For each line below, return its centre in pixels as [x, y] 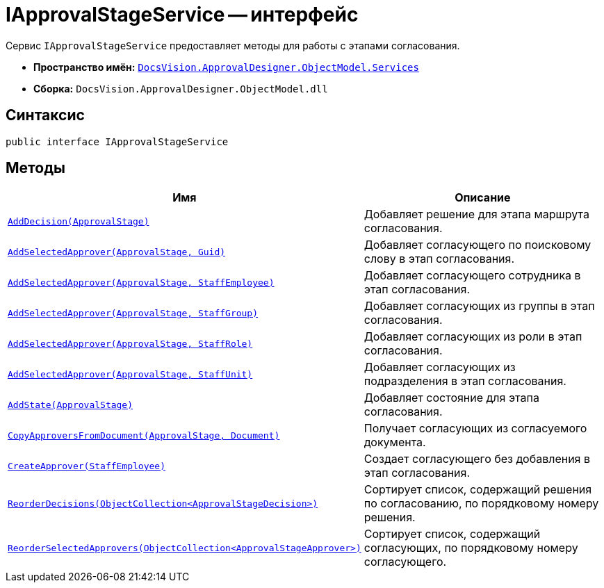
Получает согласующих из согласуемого [475, 428]
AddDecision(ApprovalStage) [79, 221]
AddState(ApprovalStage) [71, 405]
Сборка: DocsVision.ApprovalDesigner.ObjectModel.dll [181, 88]
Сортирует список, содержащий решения [478, 490]
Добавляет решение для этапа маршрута [476, 214]
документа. [395, 442]
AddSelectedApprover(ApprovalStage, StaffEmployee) [141, 282]
